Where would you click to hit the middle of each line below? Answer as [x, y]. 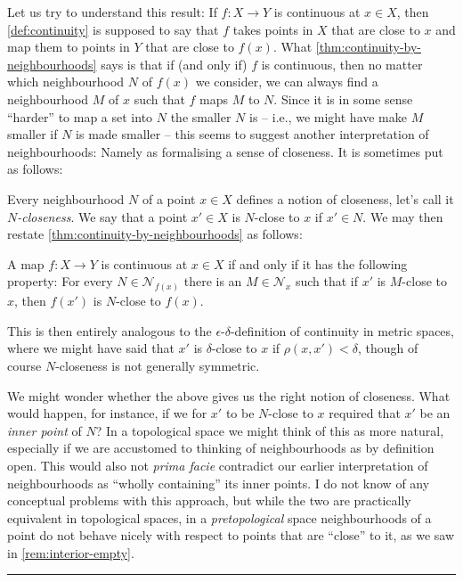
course [24, 365]
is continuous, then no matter [342, 64]
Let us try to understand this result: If [112, 12]
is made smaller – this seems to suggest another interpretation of [252, 134]
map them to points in [69, 47]
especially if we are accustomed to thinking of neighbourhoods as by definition [221, 448]
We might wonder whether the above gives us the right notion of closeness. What [229, 395]
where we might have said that [91, 348]
